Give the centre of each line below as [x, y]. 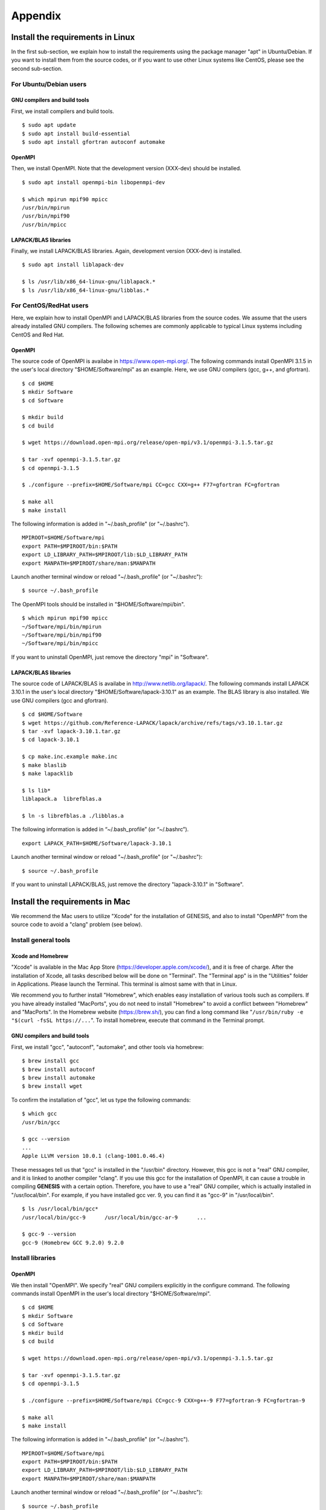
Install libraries [34, 1258]
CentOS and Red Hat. [38, 335]
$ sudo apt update [49, 125]
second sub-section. [37, 68]
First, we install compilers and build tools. [63, 111]
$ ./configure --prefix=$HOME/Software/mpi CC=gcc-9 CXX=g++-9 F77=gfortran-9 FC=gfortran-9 [164, 1400]
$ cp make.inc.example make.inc [70, 757]
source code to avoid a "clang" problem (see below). [77, 925]
